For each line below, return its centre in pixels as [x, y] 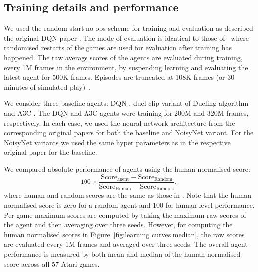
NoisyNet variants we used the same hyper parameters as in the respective [117, 142]
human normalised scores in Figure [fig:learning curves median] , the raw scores [124, 234]
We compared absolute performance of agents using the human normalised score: [127, 168]
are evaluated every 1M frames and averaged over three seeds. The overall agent [126, 244]
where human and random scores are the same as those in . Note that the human [128, 195]
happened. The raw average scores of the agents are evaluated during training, [123, 57]
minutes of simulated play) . [47, 86]
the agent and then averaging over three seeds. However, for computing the [118, 225]
